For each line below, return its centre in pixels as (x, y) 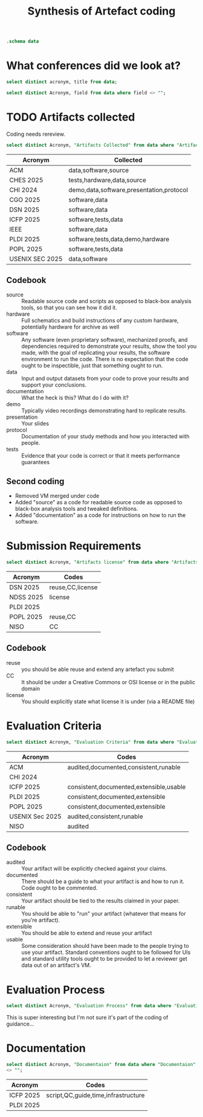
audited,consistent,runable (105, 816)
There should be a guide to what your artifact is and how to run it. (103, 882)
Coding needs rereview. (36, 134)
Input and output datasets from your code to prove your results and (105, 378)
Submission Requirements (74, 546)
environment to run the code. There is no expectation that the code (105, 359)
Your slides (35, 424)
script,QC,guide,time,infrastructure (95, 1095)
